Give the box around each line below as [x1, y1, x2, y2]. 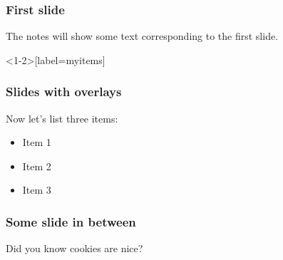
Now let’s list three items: [6, 110, 118, 125]
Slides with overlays [6, 83, 122, 100]
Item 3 [22, 182, 51, 197]
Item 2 [22, 158, 51, 173]
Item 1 [22, 135, 51, 150]
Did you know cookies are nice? [6, 241, 143, 256]
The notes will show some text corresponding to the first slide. [6, 28, 279, 43]
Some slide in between [6, 212, 136, 230]
